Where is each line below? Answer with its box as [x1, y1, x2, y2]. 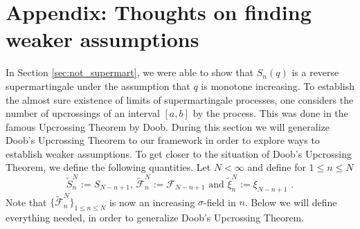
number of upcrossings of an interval [6, 106, 160, 120]
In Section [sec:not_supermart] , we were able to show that [6, 65, 254, 80]
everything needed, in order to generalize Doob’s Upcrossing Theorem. [6, 210, 305, 225]
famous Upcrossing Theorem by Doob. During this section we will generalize [6, 119, 330, 134]
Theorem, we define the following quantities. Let [6, 160, 211, 174]
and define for [247, 160, 306, 174]
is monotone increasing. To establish [201, 78, 354, 93]
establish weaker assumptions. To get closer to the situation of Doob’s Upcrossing [6, 146, 352, 161]
